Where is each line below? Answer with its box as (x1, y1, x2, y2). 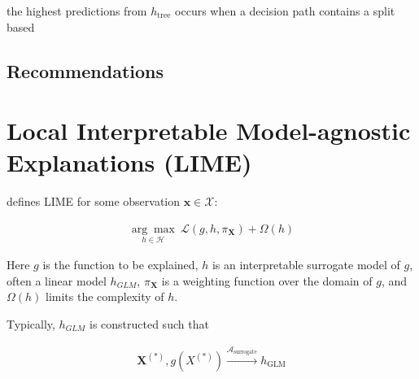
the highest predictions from (7, 2, 147, 19)
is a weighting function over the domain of (161, 272, 373, 289)
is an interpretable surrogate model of (212, 256, 400, 273)
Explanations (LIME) (7, 146, 252, 179)
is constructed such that (89, 315, 209, 332)
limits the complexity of (46, 288, 164, 305)
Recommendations (7, 58, 164, 83)
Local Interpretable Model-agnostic (7, 114, 411, 147)
